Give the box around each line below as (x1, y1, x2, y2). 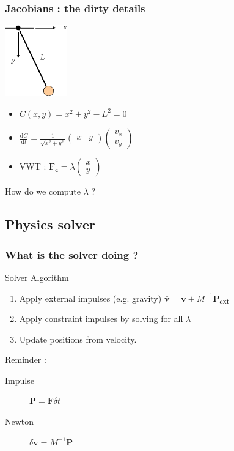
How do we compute (5, 185, 81, 198)
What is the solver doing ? (5, 247, 139, 262)
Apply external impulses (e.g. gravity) (19, 291, 162, 304)
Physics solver (5, 215, 95, 234)
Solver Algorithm (5, 270, 69, 283)
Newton (5, 415, 34, 428)
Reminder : (5, 353, 46, 366)
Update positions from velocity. (19, 332, 137, 345)
